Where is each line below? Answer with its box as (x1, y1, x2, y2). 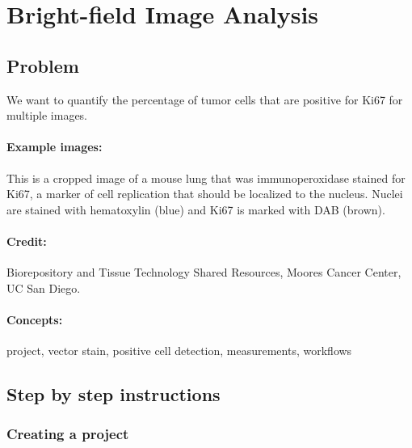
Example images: (6, 138, 103, 155)
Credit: (6, 232, 47, 249)
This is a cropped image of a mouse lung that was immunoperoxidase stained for (6, 169, 406, 186)
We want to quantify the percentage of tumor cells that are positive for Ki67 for (6, 91, 403, 108)
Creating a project (6, 424, 129, 444)
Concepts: (6, 311, 63, 328)
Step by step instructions (6, 382, 221, 407)
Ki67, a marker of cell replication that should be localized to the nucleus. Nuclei (6, 185, 403, 202)
